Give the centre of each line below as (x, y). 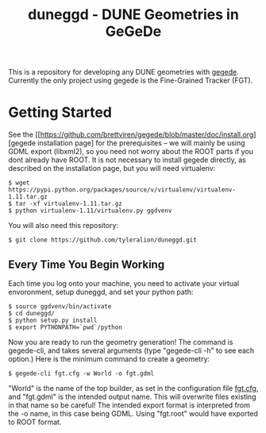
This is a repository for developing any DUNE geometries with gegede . (124, 72)
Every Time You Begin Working (87, 264)
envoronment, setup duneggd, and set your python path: (101, 292)
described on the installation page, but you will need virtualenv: (112, 168)
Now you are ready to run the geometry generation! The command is (121, 342)
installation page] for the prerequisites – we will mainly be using (141, 143)
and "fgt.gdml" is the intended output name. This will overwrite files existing (132, 396)
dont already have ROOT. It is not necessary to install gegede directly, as (127, 160)
